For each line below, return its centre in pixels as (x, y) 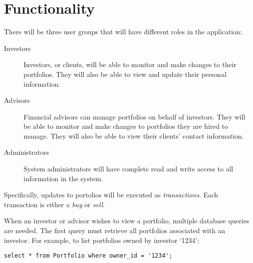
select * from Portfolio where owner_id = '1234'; (88, 256)
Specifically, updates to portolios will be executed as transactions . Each (111, 195)
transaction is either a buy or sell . (54, 204)
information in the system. (63, 178)
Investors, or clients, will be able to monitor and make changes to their (130, 64)
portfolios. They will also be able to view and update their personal (125, 74)
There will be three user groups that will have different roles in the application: (123, 32)
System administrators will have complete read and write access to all (128, 169)
